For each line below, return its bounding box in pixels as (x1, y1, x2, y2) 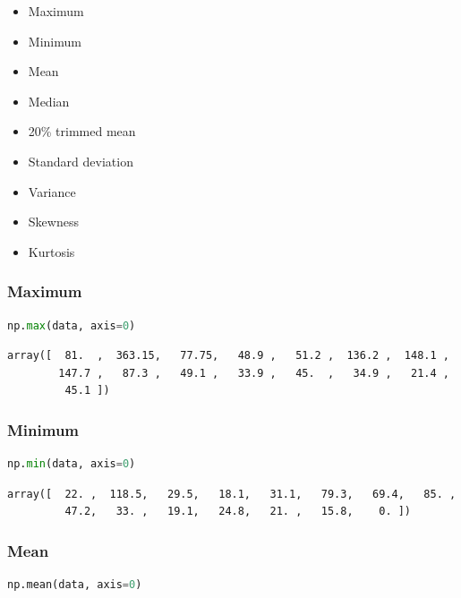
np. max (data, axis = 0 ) (7, 319, 136, 332)
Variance (28, 182, 76, 201)
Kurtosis (28, 242, 75, 261)
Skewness (28, 212, 79, 231)
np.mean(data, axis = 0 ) (7, 578, 142, 592)
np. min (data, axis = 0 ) (7, 457, 136, 471)
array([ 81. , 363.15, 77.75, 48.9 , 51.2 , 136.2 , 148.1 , (7, 349, 449, 363)
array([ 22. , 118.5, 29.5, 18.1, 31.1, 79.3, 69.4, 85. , (7, 487, 457, 500)
